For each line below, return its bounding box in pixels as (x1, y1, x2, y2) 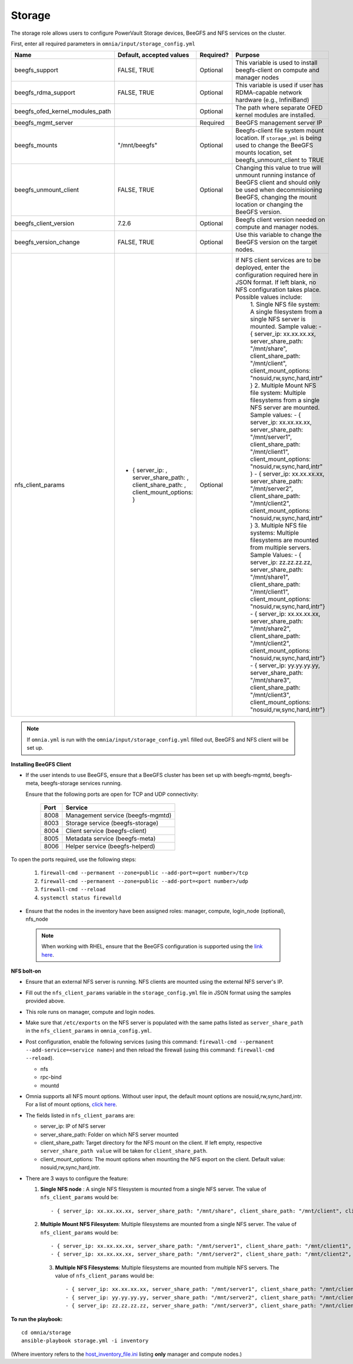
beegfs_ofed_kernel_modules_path (14, 107, 111, 116)
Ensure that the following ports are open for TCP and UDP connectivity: (25, 790, 199, 798)
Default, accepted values (118, 51, 189, 59)
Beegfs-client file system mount (235, 127, 324, 135)
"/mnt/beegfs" (118, 141, 158, 150)
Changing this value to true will (235, 164, 321, 172)
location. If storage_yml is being (235, 134, 322, 142)
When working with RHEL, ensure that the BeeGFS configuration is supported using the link (41, 943, 263, 950)
